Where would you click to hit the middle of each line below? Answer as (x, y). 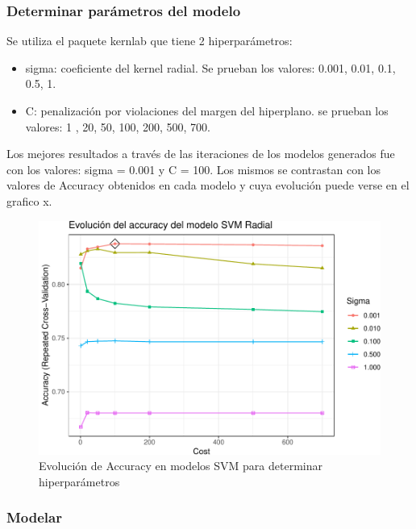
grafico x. (29, 200)
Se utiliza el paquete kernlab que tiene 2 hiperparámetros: (150, 41)
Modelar (34, 517)
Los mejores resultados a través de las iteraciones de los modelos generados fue (201, 154)
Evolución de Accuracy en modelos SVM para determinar (181, 466)
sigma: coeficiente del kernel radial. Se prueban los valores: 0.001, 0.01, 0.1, (210, 67)
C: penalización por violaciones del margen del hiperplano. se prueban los (207, 110)
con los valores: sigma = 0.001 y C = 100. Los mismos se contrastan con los (194, 169)
